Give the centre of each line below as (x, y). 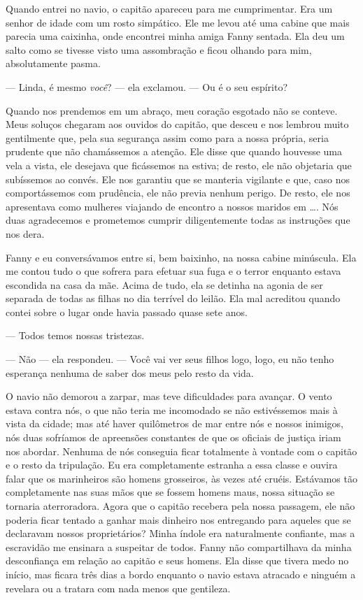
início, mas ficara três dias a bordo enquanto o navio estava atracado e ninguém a (181, 574)
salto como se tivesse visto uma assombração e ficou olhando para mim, (159, 49)
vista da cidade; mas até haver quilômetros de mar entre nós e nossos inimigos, (175, 423)
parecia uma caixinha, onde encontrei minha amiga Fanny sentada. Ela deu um (175, 36)
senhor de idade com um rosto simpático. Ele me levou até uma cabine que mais (178, 22)
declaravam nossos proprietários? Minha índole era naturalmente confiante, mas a (180, 533)
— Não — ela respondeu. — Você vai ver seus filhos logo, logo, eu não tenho (170, 359)
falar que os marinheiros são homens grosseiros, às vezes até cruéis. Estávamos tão (181, 478)
